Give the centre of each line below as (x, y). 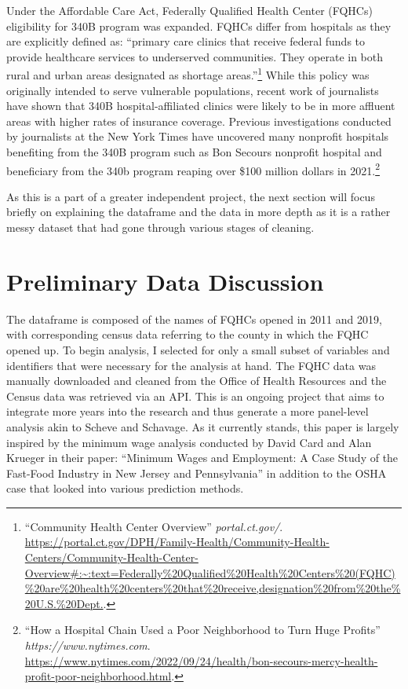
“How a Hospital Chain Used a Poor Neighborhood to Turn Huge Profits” (202, 630)
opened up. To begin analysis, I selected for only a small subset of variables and (198, 349)
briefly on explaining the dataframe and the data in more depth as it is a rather (199, 212)
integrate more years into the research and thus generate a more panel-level (188, 411)
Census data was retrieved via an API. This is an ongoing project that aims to (195, 396)
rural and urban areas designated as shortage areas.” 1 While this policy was (188, 74)
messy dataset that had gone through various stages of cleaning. (160, 227)
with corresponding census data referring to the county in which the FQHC (188, 334)
